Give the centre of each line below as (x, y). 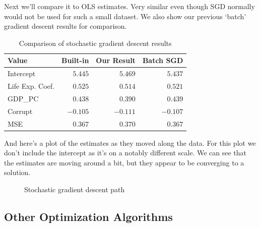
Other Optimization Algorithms (88, 217)
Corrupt (20, 111)
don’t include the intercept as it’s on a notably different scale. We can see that (125, 153)
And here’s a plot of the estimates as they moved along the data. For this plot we (130, 143)
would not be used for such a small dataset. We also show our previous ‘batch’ (125, 16)
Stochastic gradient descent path (75, 189)
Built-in (75, 60)
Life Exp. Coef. (31, 86)
